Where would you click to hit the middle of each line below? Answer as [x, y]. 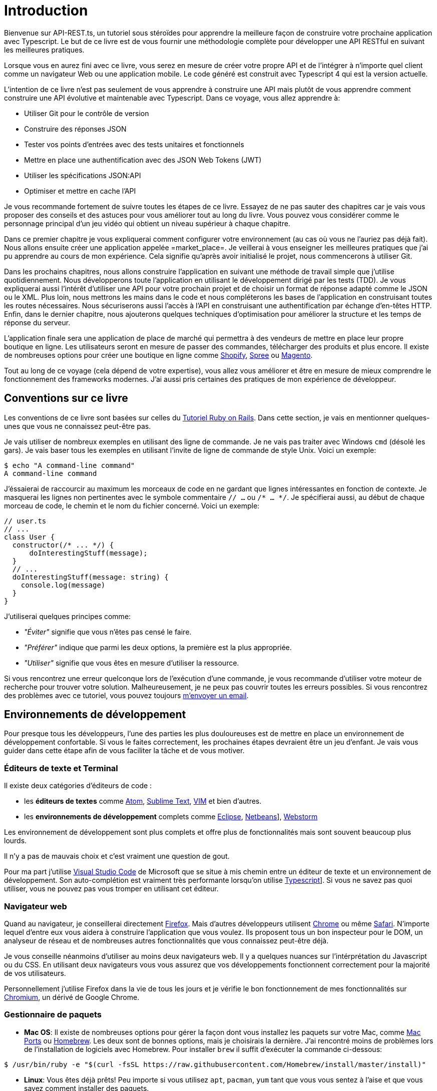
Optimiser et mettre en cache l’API [80, 191]
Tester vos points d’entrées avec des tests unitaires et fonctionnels [134, 144]
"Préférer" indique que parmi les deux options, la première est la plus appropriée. [158, 647]
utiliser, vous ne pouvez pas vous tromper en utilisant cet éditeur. [111, 889]
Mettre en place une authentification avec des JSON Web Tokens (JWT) [143, 160]
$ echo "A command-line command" [70, 465]
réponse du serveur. [37, 322]
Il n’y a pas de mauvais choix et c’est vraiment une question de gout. [117, 856]
